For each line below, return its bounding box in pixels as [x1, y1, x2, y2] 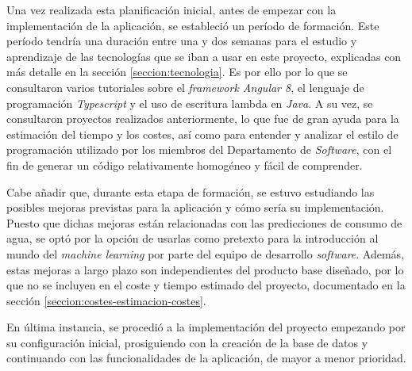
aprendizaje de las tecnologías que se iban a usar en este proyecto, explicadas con [6, 48, 402, 64]
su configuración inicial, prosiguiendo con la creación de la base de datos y [6, 334, 368, 350]
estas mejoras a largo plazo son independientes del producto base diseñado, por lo [6, 261, 404, 277]
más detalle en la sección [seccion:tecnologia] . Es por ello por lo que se [6, 63, 348, 80]
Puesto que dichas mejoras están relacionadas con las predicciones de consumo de [6, 214, 402, 231]
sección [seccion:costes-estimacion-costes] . [6, 292, 206, 308]
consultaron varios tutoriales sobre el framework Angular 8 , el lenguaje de [6, 78, 364, 95]
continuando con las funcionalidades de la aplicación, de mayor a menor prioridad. [6, 350, 406, 366]
